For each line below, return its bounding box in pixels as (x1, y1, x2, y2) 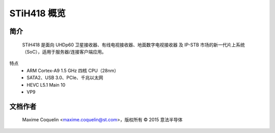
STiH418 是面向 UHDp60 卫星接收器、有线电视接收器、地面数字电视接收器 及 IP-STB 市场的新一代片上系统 (22, 41, 245, 48)
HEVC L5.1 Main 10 (26, 82, 66, 88)
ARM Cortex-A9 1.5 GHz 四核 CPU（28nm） (26, 67, 119, 73)
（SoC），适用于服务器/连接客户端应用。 (22, 48, 106, 55)
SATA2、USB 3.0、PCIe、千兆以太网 (26, 74, 103, 81)
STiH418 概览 (9, 8, 66, 19)
